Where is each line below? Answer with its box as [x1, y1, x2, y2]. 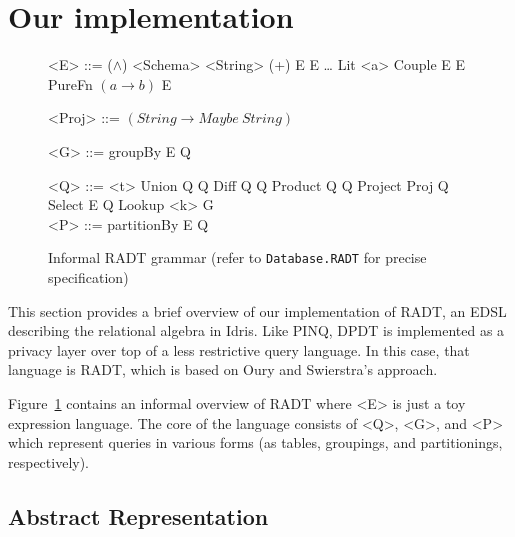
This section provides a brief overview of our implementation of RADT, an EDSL [8, 300, 507, 321]
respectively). [8, 451, 90, 472]
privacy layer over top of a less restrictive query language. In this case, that [8, 339, 470, 360]
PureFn [48, 73, 93, 94]
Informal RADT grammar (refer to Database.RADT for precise [48, 247, 427, 268]
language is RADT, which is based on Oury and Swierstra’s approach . [8, 359, 438, 380]
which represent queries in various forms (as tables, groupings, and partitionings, [8, 432, 503, 453]
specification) [48, 266, 129, 287]
